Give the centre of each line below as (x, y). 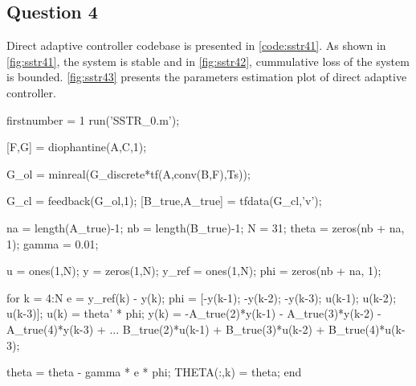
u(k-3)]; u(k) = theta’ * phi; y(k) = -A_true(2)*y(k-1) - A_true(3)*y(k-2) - (194, 313)
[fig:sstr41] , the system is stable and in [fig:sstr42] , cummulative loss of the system (208, 61)
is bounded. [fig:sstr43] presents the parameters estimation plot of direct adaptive (207, 77)
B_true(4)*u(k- (367, 329)
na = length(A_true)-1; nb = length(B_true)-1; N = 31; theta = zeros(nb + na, (206, 227)
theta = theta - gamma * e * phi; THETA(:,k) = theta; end (154, 372)
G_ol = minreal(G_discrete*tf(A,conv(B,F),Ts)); (128, 173)
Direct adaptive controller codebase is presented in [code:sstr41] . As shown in (196, 45)
